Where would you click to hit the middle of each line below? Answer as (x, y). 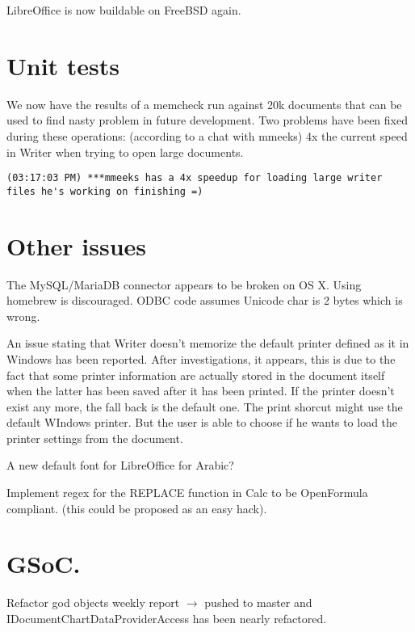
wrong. (23, 316)
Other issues (77, 245)
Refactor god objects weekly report (93, 603)
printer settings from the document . (95, 438)
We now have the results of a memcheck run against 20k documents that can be (204, 104)
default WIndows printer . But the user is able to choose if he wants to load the (202, 422)
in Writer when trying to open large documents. (125, 152)
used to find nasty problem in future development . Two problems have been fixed (207, 120)
